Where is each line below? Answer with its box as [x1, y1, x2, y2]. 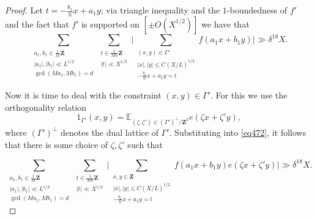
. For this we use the [211, 89, 288, 102]
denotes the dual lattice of [61, 125, 158, 138]
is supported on [81, 17, 140, 30]
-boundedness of [226, 4, 287, 16]
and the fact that [5, 17, 69, 30]
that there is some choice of [5, 138, 108, 150]
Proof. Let [5, 4, 43, 16]
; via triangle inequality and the [100, 4, 220, 16]
